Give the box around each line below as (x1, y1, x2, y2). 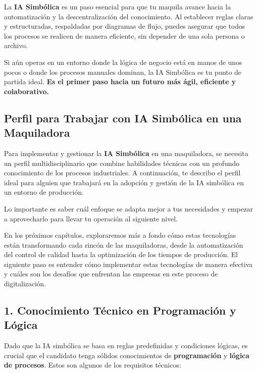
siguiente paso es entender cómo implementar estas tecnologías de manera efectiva (4, 259, 253, 269)
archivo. (4, 40, 28, 51)
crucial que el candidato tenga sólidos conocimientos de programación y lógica (4, 350, 250, 360)
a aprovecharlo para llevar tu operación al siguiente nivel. (4, 213, 178, 223)
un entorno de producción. (4, 187, 84, 197)
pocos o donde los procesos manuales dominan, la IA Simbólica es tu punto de (4, 66, 242, 77)
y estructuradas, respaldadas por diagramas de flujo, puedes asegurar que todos (4, 21, 245, 31)
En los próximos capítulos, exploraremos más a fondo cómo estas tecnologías (4, 230, 236, 240)
